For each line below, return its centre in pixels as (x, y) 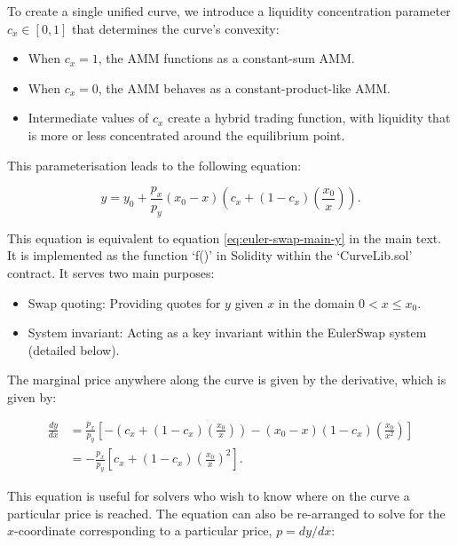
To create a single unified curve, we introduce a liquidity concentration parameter (229, 11)
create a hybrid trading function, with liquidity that (309, 118)
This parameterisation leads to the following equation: (154, 165)
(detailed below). (74, 349)
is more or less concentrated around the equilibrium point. (186, 135)
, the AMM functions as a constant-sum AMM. (226, 58)
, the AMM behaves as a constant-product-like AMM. (245, 87)
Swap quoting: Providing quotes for (124, 302)
